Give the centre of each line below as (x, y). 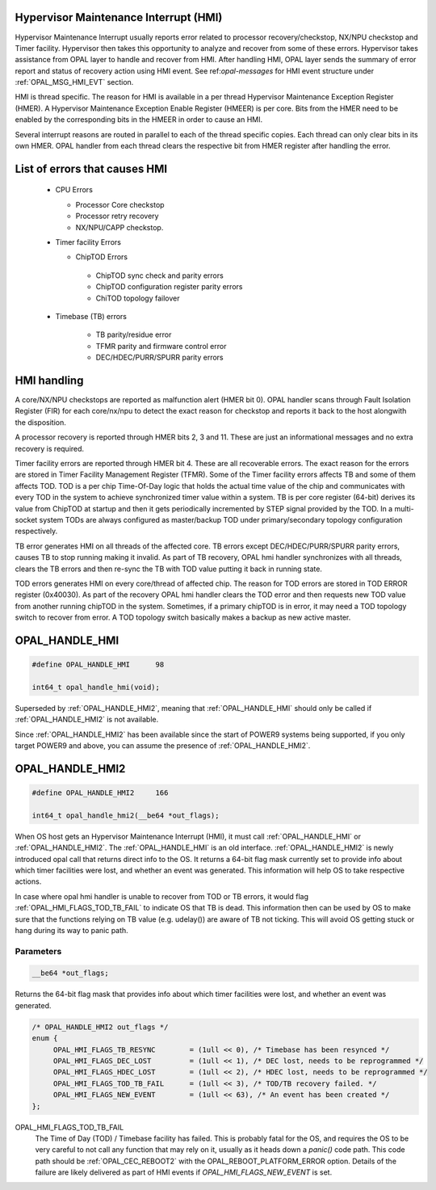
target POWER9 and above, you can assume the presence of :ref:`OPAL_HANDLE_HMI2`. (163, 746)
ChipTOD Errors (102, 257)
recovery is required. (50, 448)
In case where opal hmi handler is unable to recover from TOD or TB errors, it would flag (161, 896)
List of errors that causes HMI (91, 168)
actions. (28, 881)
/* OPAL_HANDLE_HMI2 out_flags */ (100, 1027)
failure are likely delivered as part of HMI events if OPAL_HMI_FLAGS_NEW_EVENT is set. (184, 1172)
